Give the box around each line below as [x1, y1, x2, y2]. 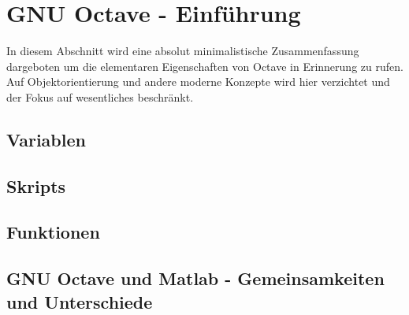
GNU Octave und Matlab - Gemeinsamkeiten [6, 266, 385, 291]
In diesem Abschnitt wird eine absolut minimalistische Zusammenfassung [6, 43, 359, 59]
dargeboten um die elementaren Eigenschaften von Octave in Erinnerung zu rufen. [6, 57, 403, 74]
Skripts [6, 173, 66, 198]
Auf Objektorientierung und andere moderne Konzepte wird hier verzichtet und [6, 73, 390, 90]
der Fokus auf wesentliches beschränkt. [6, 88, 194, 105]
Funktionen [6, 220, 100, 244]
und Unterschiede [6, 289, 153, 313]
